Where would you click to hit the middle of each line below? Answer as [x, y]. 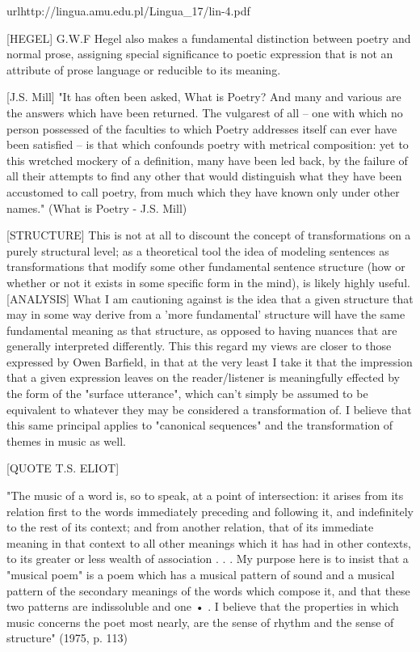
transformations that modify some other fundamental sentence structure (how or [206, 267]
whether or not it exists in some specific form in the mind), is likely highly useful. [208, 282]
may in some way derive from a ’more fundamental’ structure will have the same [206, 314]
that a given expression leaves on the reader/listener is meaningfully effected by [204, 377]
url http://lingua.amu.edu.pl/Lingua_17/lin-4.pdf [128, 11]
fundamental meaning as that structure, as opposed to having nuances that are [202, 330]
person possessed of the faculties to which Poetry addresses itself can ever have [202, 128]
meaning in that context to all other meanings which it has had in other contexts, [209, 542]
